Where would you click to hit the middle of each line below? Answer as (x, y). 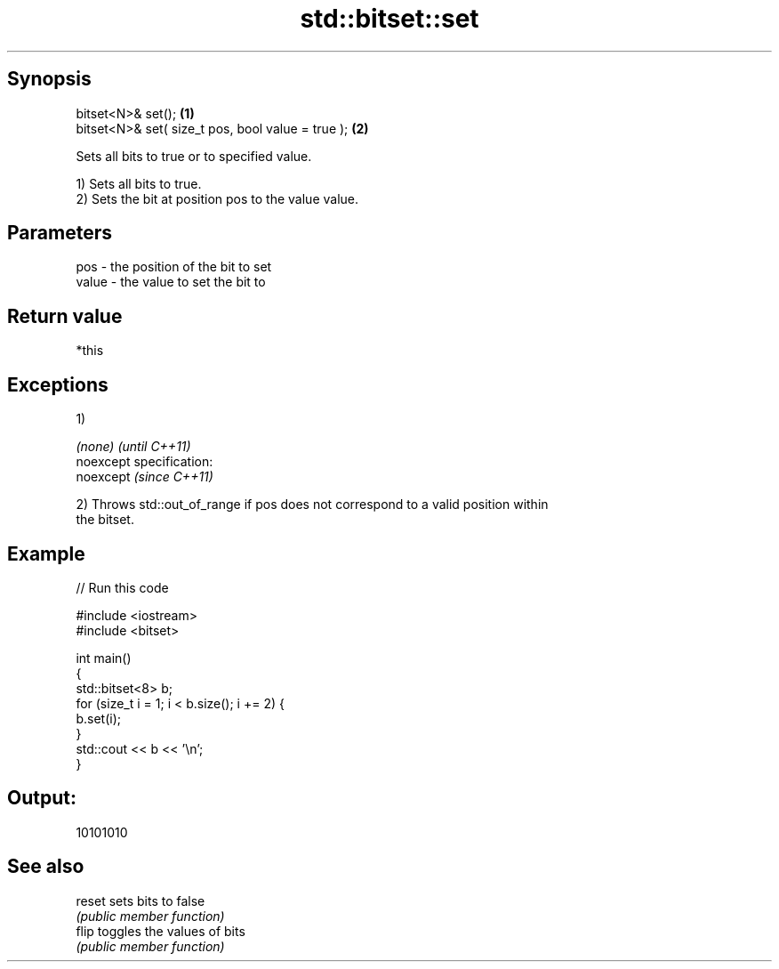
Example (46, 553)
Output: (42, 798)
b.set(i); (98, 718)
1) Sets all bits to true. (139, 183)
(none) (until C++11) (133, 447)
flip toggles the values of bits (161, 931)
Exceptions (58, 384)
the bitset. (105, 520)
